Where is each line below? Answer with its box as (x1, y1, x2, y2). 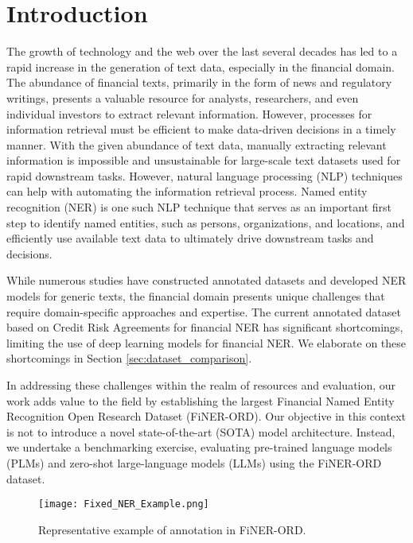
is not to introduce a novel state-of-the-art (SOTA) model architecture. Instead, (6, 423, 395, 440)
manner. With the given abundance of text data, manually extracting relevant (6, 136, 387, 153)
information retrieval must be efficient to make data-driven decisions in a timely (6, 121, 396, 138)
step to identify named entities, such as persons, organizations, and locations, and (6, 214, 405, 231)
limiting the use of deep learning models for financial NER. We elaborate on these (6, 334, 407, 351)
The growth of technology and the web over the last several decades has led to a (6, 43, 398, 60)
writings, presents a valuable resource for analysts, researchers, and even (6, 89, 359, 106)
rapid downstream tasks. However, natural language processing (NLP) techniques (6, 167, 403, 184)
